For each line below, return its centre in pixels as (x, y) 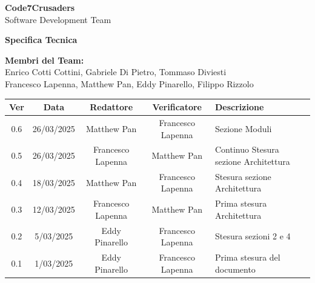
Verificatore (177, 107)
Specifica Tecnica (41, 40)
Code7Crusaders (40, 7)
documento (235, 269)
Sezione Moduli (243, 128)
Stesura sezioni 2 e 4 (253, 236)
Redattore (111, 107)
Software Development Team (58, 19)
